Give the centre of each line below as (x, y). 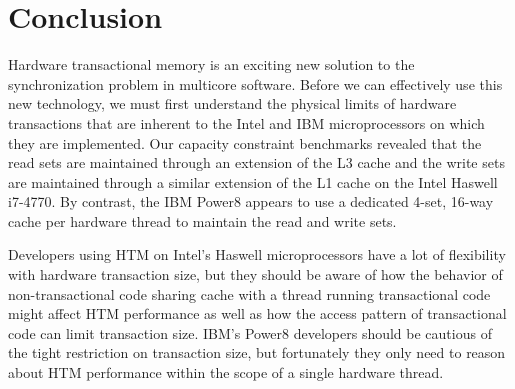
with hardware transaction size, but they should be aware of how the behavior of (255, 274)
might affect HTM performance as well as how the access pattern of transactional (257, 313)
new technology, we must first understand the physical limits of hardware (232, 103)
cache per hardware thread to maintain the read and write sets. (202, 220)
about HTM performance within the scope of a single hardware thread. (226, 372)
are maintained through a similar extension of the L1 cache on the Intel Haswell (253, 181)
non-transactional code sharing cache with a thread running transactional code (249, 293)
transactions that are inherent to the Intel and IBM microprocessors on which (246, 122)
